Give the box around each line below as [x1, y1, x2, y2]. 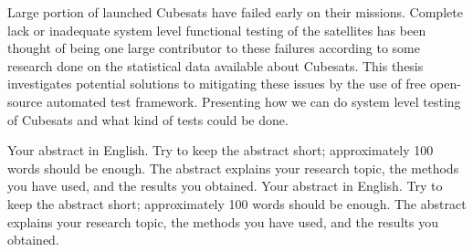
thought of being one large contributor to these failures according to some [7, 38, 420, 58]
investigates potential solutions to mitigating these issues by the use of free [7, 74, 426, 93]
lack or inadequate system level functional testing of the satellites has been [7, 20, 426, 39]
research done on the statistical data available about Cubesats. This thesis [7, 56, 424, 75]
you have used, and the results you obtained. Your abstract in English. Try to [7, 176, 443, 195]
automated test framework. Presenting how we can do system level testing [46, 91, 461, 110]
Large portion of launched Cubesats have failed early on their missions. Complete [7, 3, 463, 21]
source [7, 91, 43, 110]
